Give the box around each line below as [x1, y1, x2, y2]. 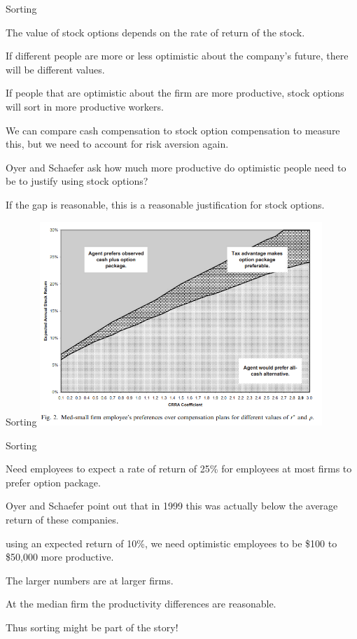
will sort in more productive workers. [6, 99, 164, 113]
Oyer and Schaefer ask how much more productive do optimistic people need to [6, 160, 346, 174]
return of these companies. [6, 512, 119, 526]
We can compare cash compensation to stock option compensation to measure [6, 122, 340, 137]
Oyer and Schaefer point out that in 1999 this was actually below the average [6, 498, 338, 513]
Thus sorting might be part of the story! [6, 619, 178, 634]
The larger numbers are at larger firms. [6, 573, 174, 587]
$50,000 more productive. [6, 549, 114, 564]
